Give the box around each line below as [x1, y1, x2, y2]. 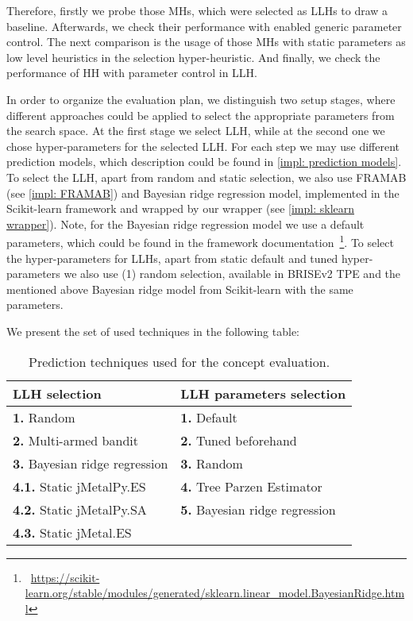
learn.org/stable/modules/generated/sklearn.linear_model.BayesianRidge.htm [25, 584, 405, 601]
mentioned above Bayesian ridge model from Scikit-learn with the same [6, 280, 353, 297]
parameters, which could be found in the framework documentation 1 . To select [6, 232, 394, 250]
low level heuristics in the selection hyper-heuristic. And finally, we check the [6, 48, 380, 65]
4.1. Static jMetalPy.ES [13, 476, 146, 496]
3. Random [180, 453, 243, 472]
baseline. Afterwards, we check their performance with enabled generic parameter [6, 17, 402, 34]
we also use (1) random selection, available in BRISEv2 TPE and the [64, 265, 401, 282]
